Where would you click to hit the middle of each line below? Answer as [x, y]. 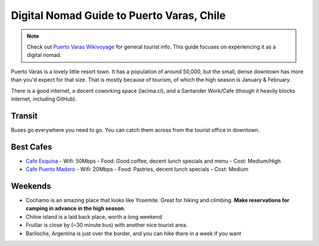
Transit [24, 116]
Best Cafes [32, 147]
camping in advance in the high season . [76, 208]
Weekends [31, 186]
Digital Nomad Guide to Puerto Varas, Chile [118, 15]
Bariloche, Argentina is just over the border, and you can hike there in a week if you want [134, 233]
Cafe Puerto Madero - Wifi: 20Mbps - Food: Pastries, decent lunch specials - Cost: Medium [137, 169]
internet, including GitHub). [44, 99]
